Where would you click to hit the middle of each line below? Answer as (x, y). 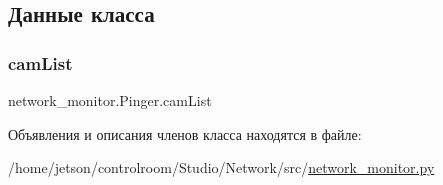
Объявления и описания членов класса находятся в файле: (185, 133)
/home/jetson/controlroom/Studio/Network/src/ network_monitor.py (221, 167)
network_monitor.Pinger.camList (110, 100)
